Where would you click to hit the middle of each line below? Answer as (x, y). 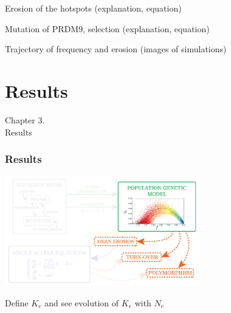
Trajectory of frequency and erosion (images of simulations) (116, 49)
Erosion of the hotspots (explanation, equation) (93, 8)
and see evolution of (82, 302)
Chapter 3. (25, 119)
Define (17, 302)
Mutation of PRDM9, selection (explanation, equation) (107, 28)
